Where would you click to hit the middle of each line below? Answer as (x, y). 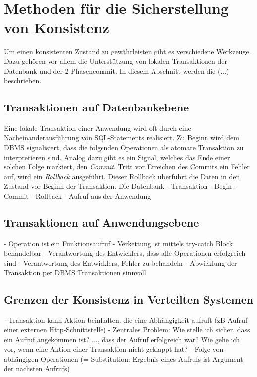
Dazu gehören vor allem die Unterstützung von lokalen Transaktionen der (116, 61)
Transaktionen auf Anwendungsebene (102, 223)
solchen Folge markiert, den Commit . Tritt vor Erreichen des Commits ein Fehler (127, 167)
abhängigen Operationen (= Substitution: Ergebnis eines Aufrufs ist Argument (124, 358)
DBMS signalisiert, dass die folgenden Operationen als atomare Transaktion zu (124, 147)
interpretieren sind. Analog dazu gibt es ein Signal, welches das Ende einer (117, 157)
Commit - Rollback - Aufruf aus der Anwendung (77, 196)
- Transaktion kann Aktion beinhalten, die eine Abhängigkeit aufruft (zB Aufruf (126, 320)
